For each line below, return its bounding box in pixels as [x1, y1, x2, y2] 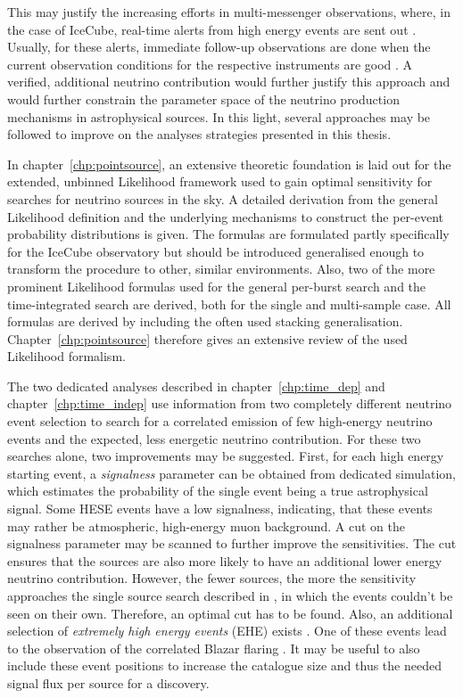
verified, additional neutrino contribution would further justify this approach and [7, 72, 451, 91]
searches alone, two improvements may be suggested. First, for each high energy [7, 447, 444, 465]
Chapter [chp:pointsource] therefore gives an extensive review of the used [7, 329, 408, 348]
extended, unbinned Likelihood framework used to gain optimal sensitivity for [7, 172, 433, 191]
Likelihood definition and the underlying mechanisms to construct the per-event [7, 207, 444, 226]
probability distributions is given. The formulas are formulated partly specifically [7, 225, 450, 243]
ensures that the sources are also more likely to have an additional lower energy [7, 551, 442, 570]
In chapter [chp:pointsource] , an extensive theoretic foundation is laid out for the [7, 154, 451, 173]
